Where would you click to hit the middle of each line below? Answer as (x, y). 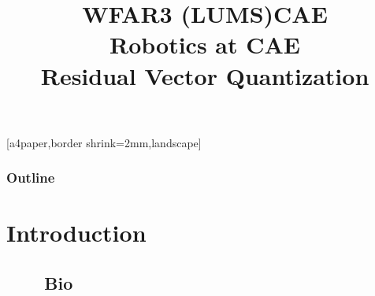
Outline (31, 178)
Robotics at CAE (204, 44)
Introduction (76, 233)
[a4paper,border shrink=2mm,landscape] (104, 142)
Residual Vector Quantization (205, 75)
